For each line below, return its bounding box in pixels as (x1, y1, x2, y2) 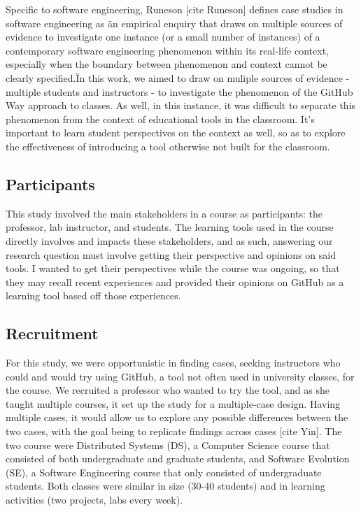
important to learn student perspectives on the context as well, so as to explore (6, 125, 346, 140)
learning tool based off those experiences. (6, 288, 181, 303)
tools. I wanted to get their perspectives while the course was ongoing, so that (6, 261, 340, 276)
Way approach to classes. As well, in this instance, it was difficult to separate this (6, 98, 356, 113)
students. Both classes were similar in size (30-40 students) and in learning (6, 478, 325, 493)
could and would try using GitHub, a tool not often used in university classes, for (6, 369, 355, 383)
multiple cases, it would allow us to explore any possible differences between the (6, 410, 348, 425)
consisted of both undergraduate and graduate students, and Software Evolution (6, 451, 350, 466)
